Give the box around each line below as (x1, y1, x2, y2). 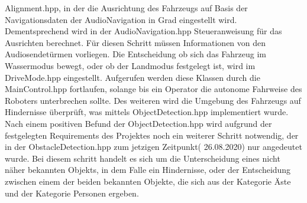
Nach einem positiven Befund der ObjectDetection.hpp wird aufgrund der (5, 117, 272, 129)
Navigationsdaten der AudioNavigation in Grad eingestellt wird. (5, 13, 237, 25)
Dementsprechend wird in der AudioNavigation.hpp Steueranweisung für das (5, 25, 282, 37)
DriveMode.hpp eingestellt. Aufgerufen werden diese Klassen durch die (5, 71, 260, 83)
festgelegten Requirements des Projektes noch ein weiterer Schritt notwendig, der (5, 129, 299, 141)
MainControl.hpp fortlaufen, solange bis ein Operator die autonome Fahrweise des (5, 83, 302, 95)
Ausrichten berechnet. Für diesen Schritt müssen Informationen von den (5, 36, 266, 48)
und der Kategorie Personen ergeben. (5, 186, 139, 199)
